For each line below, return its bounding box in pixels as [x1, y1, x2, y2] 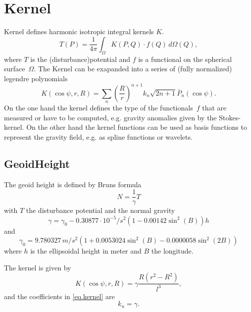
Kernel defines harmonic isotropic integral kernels [4, 26, 154, 37]
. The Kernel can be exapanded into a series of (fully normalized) [34, 63, 232, 74]
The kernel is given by [4, 262, 71, 272]
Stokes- [219, 112, 241, 122]
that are [202, 103, 227, 113]
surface [4, 63, 25, 74]
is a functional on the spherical [138, 53, 232, 64]
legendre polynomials [4, 73, 68, 83]
